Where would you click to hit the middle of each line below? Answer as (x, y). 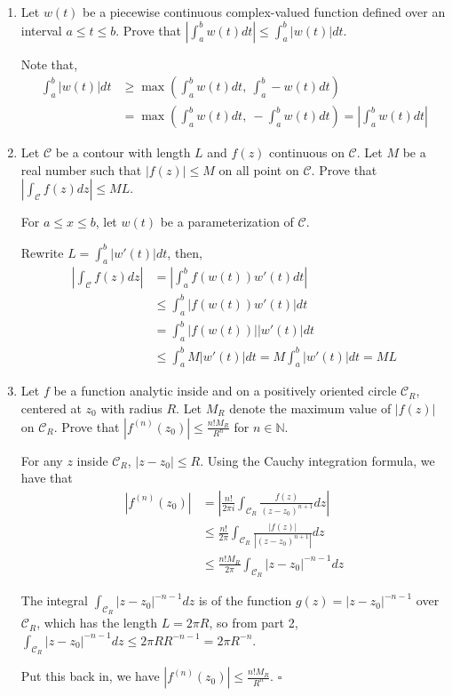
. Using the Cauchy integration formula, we (317, 460)
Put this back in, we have (90, 676)
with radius (131, 408)
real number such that (81, 169)
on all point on (259, 169)
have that (47, 478)
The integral (54, 600)
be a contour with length (123, 152)
